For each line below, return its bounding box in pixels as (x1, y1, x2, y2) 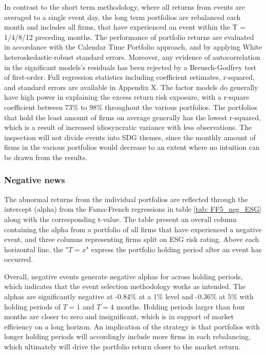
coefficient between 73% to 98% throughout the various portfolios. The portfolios (4, 101, 258, 112)
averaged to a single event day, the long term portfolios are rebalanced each (4, 11, 241, 22)
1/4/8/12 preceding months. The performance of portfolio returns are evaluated (4, 31, 254, 42)
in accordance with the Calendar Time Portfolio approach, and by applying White (4, 41, 262, 52)
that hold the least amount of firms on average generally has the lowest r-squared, (4, 112, 261, 122)
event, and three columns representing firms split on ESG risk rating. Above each (4, 234, 259, 245)
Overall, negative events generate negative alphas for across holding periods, (4, 271, 243, 281)
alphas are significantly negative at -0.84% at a (4, 291, 151, 302)
